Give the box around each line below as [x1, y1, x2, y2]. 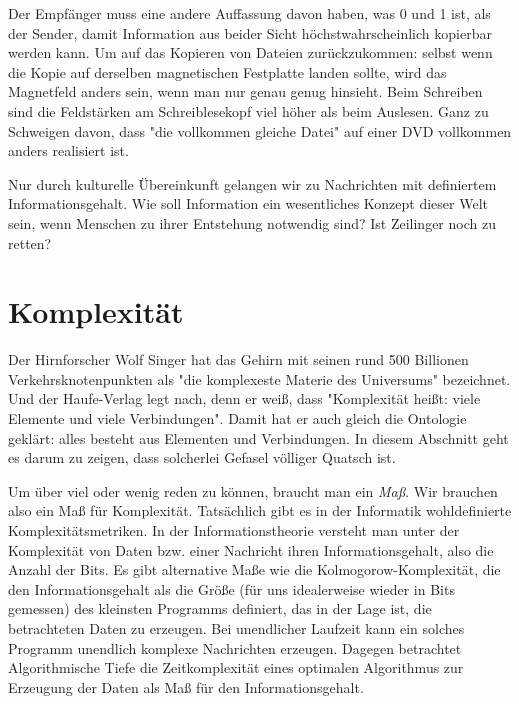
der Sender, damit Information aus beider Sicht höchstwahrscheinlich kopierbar [8, 22, 492, 43]
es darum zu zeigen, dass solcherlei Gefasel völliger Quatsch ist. [8, 447, 396, 468]
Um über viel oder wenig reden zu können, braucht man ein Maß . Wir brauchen [8, 480, 498, 501]
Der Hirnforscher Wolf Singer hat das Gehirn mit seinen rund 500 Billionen [8, 349, 469, 370]
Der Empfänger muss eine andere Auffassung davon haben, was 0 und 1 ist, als [8, 3, 491, 23]
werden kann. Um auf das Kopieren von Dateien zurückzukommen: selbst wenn [8, 42, 493, 63]
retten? [8, 232, 52, 253]
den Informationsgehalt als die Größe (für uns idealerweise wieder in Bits [8, 578, 455, 599]
